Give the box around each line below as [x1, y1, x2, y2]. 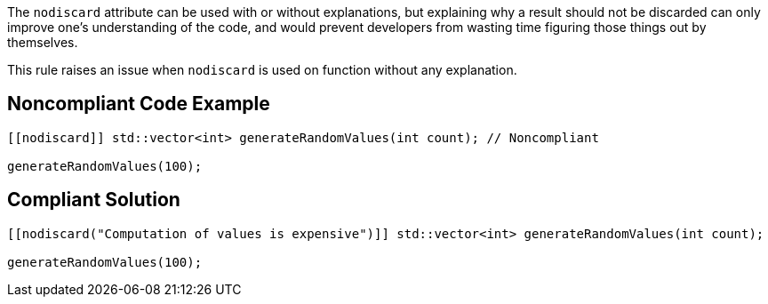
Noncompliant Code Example [7, 92, 270, 116]
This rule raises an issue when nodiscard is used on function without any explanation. [7, 62, 517, 77]
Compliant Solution [7, 188, 180, 212]
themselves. [7, 35, 78, 50]
